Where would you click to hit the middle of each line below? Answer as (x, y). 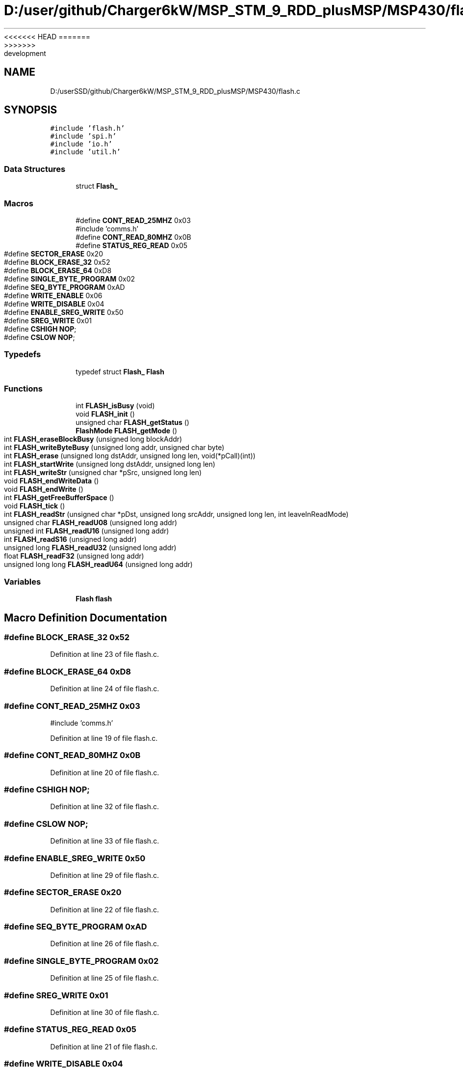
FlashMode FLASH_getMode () (127, 431)
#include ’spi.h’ (83, 136)
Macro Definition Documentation (86, 618)
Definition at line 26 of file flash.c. (105, 944)
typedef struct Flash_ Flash (120, 371)
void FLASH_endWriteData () (51, 481)
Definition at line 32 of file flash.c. (105, 807)
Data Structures (35, 169)
